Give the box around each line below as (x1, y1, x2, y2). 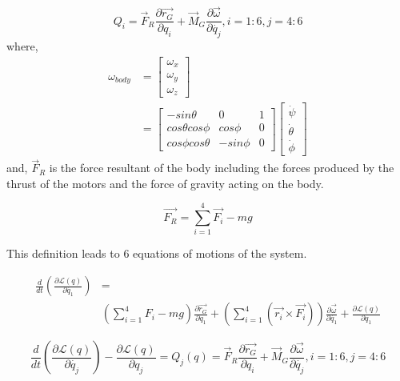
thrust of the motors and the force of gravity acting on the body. (6, 174, 324, 191)
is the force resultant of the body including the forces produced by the (49, 159, 394, 176)
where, (6, 38, 38, 54)
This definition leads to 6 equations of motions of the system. (6, 245, 307, 262)
